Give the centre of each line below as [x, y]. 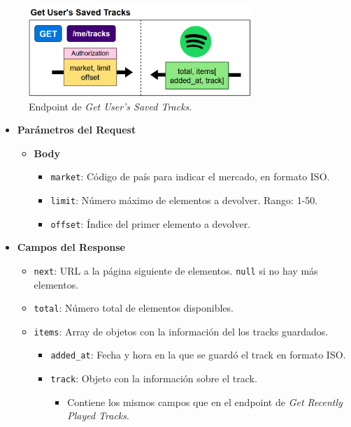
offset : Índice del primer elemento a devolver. [151, 223]
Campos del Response [71, 247]
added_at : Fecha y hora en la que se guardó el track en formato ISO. [198, 355]
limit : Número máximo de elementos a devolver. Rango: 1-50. [184, 200]
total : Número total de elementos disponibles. [134, 308]
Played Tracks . [98, 415]
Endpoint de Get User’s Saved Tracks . [110, 106]
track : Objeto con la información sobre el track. [154, 378]
